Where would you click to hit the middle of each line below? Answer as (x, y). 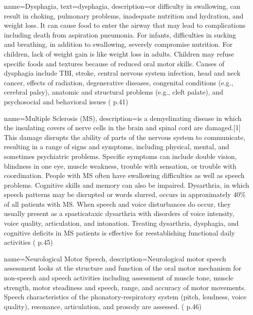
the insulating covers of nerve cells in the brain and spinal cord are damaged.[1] (122, 128)
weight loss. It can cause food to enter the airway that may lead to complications (125, 25)
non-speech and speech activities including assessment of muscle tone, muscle (119, 278)
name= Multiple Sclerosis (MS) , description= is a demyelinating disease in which (123, 118)
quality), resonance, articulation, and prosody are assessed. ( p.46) (103, 306)
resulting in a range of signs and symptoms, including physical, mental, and (117, 147)
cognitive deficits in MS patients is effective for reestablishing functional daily (119, 232)
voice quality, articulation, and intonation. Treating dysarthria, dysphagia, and (121, 223)
